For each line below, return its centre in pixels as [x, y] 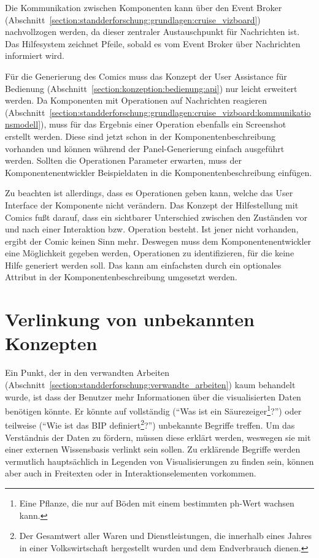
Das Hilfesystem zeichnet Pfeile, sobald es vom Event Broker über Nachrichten [153, 43]
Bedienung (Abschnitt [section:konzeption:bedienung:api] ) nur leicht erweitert [151, 88]
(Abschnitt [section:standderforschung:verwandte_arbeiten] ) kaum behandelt [150, 384]
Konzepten [51, 343]
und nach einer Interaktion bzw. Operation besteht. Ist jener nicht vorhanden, [152, 229]
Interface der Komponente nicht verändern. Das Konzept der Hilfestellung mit [152, 204]
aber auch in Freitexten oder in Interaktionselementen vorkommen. [131, 473]
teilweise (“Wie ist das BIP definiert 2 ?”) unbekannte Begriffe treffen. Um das [150, 424]
